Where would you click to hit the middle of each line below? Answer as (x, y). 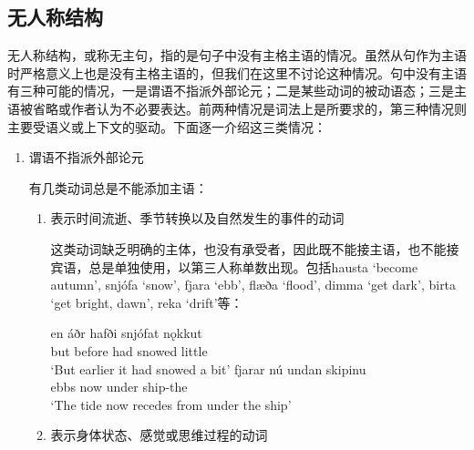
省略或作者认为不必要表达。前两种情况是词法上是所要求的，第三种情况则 (249, 108)
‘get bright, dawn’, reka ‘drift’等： (147, 302)
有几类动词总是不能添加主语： (118, 187)
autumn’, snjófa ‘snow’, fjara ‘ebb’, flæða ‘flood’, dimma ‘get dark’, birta (253, 285)
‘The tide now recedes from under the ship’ (171, 404)
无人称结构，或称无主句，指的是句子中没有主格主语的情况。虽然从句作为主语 (237, 55)
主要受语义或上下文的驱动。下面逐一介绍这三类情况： (167, 126)
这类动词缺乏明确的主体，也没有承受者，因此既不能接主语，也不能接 (255, 248)
